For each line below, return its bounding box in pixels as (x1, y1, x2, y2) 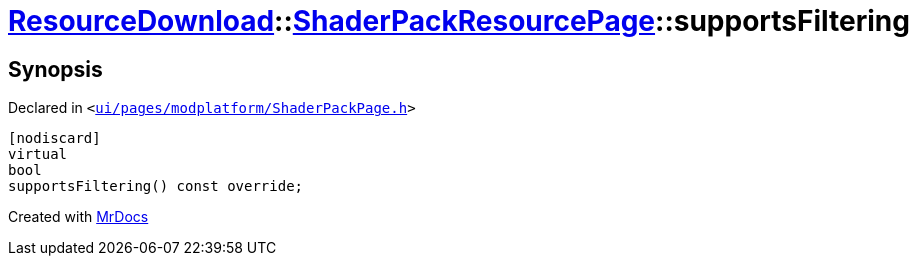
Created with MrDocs (8, 208, 149, 226)
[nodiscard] (8, 130, 101, 147)
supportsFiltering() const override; (8, 178, 304, 195)
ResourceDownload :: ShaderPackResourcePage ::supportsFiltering (8, 4, 910, 38)
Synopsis (8, 56, 103, 82)
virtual (8, 146, 68, 163)
